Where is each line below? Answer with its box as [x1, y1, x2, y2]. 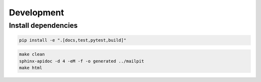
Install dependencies [9, 21, 78, 30]
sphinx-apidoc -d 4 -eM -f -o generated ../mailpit [19, 58, 145, 64]
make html [19, 65, 43, 70]
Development [9, 7, 64, 18]
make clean [19, 52, 45, 57]
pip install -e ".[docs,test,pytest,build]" [19, 37, 127, 43]
